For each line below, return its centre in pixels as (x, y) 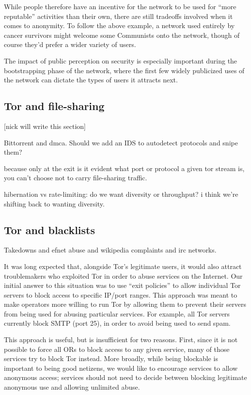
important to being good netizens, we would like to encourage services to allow (121, 368)
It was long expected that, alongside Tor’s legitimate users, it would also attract (123, 266)
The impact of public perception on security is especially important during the (121, 60)
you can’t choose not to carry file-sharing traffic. (76, 178)
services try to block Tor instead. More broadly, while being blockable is (111, 358)
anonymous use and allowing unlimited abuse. (72, 387)
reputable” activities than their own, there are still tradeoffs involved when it (118, 16)
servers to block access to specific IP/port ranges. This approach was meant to (121, 294)
